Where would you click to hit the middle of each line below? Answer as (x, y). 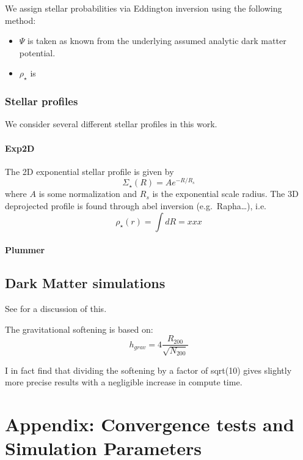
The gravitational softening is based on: (79, 329)
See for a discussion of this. (56, 309)
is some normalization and (88, 194)
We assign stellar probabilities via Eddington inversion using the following (144, 8)
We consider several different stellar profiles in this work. (111, 124)
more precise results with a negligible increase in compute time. (124, 382)
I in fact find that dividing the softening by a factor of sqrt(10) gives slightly (148, 370)
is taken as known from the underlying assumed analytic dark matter (157, 41)
